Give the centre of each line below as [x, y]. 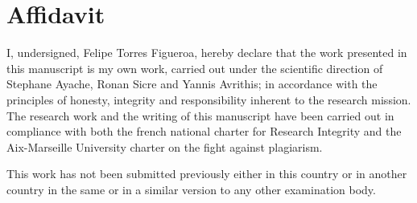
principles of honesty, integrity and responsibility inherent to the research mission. [209, 99]
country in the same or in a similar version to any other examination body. [191, 189]
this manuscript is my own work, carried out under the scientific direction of [195, 68]
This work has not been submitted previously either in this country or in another [207, 174]
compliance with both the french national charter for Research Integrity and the [204, 131]
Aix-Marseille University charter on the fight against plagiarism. [165, 146]
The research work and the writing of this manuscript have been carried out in [200, 115]
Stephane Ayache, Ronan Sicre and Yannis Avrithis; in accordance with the [192, 84]
